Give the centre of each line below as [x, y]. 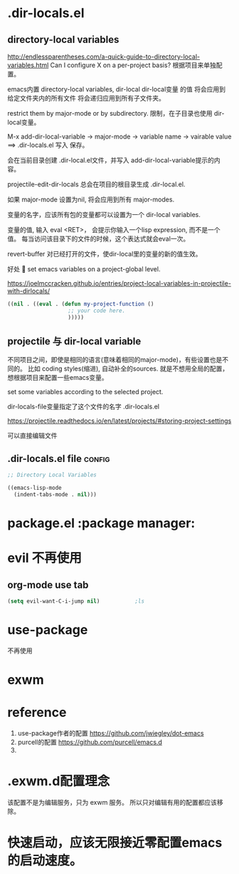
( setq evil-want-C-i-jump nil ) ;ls [76, 601]
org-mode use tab [48, 584]
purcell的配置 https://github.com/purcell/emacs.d [90, 742]
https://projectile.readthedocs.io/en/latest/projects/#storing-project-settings [119, 421]
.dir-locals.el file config [59, 458]
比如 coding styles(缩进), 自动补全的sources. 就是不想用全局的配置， [128, 368]
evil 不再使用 [44, 558]
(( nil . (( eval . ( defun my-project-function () [81, 304]
